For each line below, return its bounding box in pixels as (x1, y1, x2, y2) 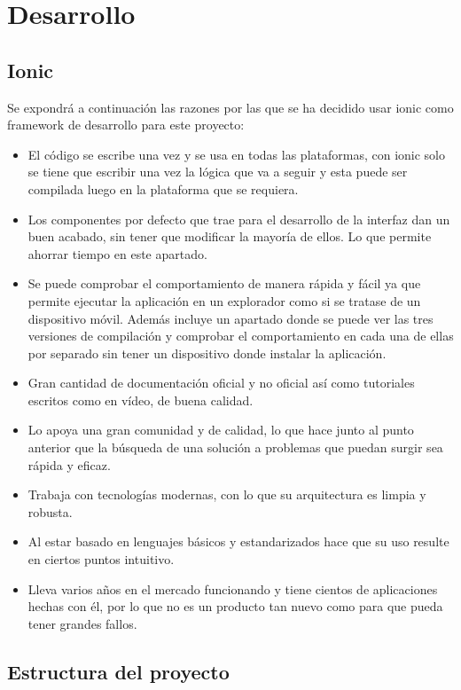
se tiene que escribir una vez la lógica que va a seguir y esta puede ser (27, 162, 408, 181)
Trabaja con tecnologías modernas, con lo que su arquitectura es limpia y (27, 485, 426, 504)
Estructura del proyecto (7, 657, 230, 685)
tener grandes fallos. (27, 614, 137, 632)
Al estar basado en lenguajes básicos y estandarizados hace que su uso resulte (27, 532, 449, 551)
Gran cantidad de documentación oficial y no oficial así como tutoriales (27, 373, 415, 392)
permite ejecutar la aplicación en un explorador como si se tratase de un (27, 291, 421, 310)
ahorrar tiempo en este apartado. (27, 244, 207, 263)
